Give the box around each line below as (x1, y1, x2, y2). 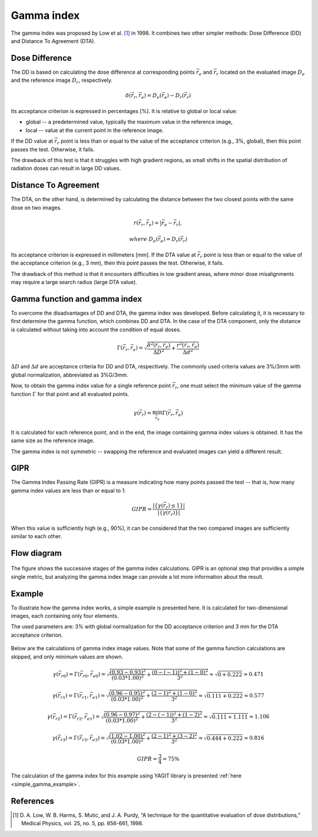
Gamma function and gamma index (11, 294, 143, 304)
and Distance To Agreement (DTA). (11, 37, 95, 44)
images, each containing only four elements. (11, 612, 119, 619)
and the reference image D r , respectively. (11, 77, 113, 85)
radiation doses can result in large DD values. (11, 165, 121, 172)
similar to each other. (11, 533, 62, 539)
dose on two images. (11, 204, 62, 211)
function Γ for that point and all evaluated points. (11, 390, 130, 397)
